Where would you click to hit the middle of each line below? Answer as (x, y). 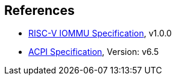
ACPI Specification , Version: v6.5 (94, 52)
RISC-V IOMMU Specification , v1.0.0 (100, 33)
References (39, 10)
